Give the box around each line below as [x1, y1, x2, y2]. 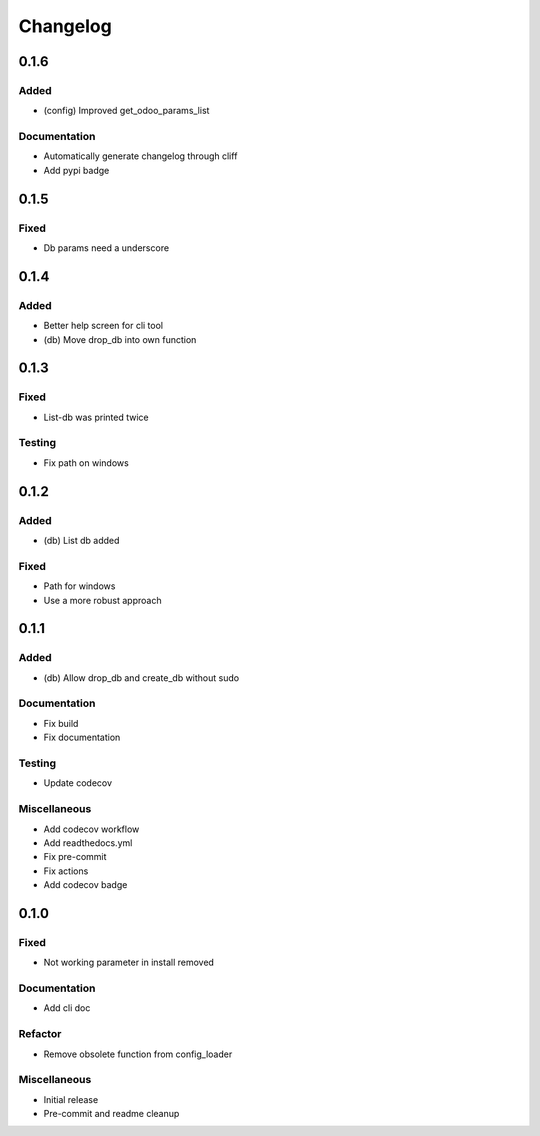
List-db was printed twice [43, 411, 149, 423]
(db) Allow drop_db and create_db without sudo [43, 671, 240, 684]
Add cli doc [43, 1002, 91, 1014]
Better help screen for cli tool [43, 320, 164, 332]
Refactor [18, 1027, 62, 1041]
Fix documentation [43, 731, 121, 744]
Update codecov [43, 777, 113, 789]
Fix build [43, 717, 79, 729]
